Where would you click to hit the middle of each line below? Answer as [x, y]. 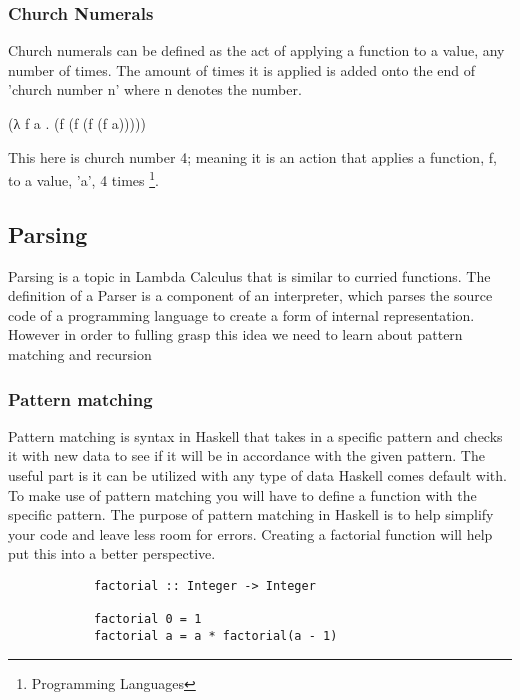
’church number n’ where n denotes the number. [155, 89]
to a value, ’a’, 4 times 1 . [83, 178]
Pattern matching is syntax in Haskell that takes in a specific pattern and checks [255, 435]
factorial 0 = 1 [147, 619]
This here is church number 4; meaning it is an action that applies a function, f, [252, 156]
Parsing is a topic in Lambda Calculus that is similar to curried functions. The [249, 275]
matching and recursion [80, 354]
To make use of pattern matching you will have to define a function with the [242, 494]
